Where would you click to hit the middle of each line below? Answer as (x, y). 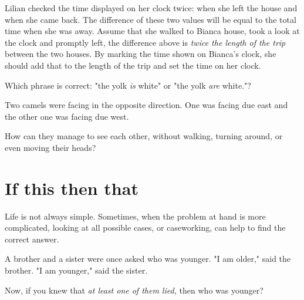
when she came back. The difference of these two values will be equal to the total (151, 19)
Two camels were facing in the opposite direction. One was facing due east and (146, 105)
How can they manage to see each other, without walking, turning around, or (144, 136)
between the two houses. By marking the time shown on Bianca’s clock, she (141, 54)
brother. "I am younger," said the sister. (76, 270)
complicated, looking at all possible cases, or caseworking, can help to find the (145, 227)
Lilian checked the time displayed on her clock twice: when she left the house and (151, 8)
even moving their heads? (50, 147)
